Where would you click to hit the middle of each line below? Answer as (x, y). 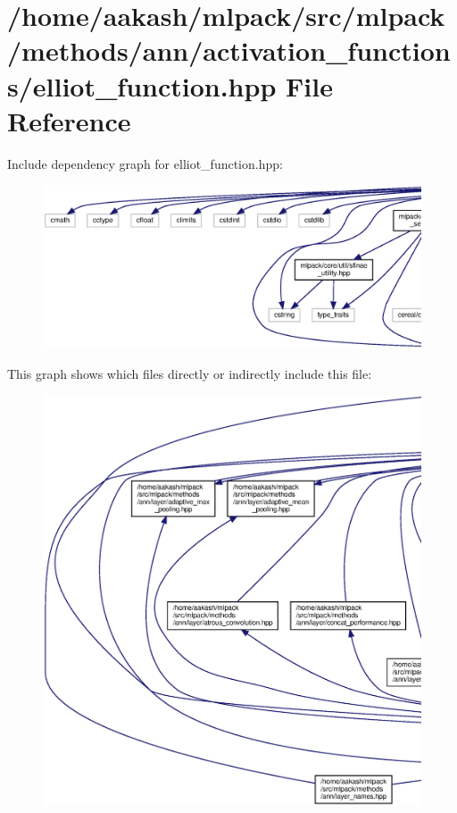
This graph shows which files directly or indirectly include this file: (190, 373)
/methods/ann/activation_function (229, 50)
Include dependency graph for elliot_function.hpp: (145, 163)
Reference (69, 120)
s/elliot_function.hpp (142, 85)
